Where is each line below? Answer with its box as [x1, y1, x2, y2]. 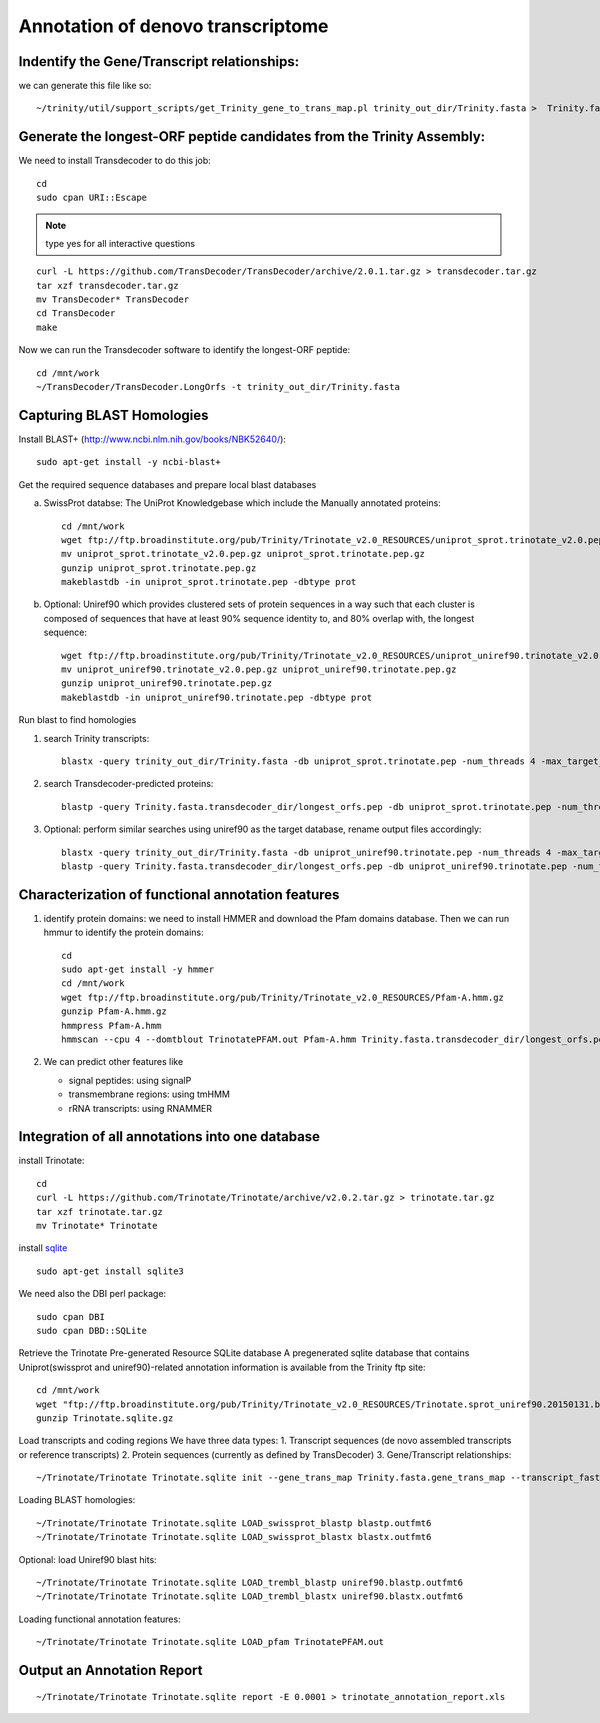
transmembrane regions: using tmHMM [68, 1088, 230, 1100]
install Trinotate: [18, 1155, 85, 1167]
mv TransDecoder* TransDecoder [36, 294, 190, 305]
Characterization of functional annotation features [18, 886, 340, 903]
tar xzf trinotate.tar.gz [36, 1206, 164, 1217]
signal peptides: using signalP [68, 1074, 192, 1086]
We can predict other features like [43, 1056, 184, 1068]
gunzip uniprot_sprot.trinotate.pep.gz [61, 562, 257, 574]
